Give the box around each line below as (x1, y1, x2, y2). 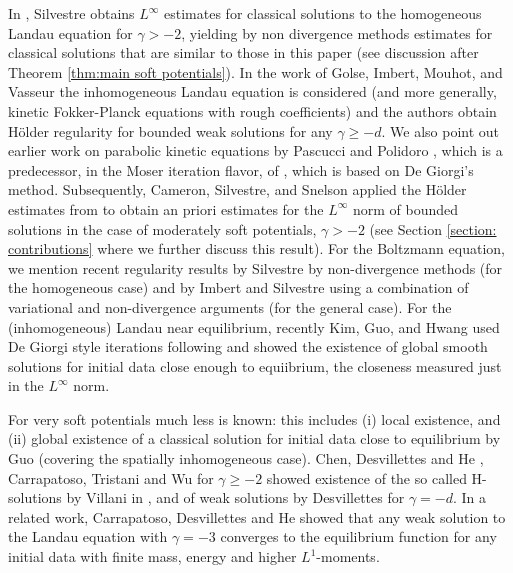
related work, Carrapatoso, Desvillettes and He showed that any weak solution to (8, 506, 506, 527)
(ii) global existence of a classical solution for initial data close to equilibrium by (8, 428, 501, 449)
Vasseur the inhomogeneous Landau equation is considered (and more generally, (8, 81, 497, 102)
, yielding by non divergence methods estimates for (181, 22, 493, 43)
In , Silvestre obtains (8, 3, 135, 23)
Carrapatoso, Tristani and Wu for (8, 467, 214, 488)
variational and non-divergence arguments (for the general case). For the (8, 296, 452, 317)
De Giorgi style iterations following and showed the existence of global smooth (8, 336, 488, 357)
